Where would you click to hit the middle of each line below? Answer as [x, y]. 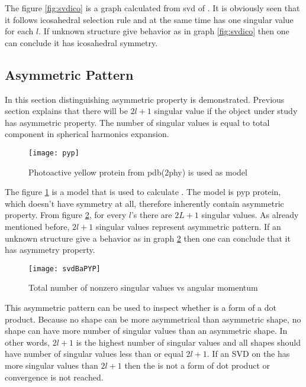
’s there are [152, 215]
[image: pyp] [54, 153]
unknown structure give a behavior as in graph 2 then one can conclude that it [148, 238]
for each [19, 31]
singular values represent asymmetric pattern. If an [188, 226]
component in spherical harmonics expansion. [87, 134]
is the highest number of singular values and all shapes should [189, 342]
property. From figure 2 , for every [66, 215]
